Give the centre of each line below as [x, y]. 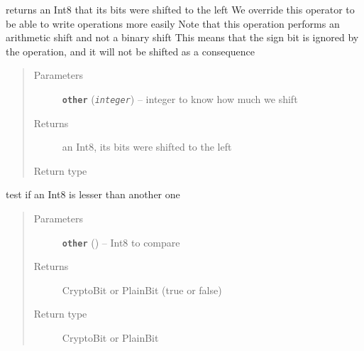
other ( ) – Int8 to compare [121, 242]
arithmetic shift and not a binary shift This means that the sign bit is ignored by [182, 37]
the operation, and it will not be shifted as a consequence [131, 51]
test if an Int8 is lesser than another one [93, 194]
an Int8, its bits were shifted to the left [147, 147]
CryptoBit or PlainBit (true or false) [142, 290]
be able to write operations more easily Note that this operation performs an [173, 23]
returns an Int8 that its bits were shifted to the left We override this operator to [180, 9]
